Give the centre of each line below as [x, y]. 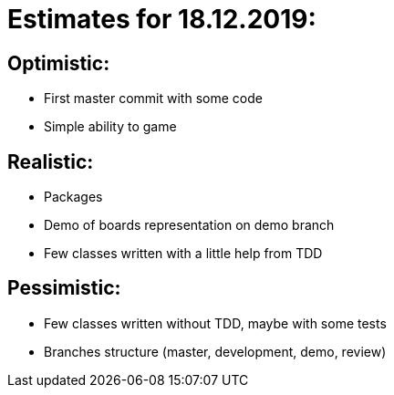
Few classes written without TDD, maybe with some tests [215, 323]
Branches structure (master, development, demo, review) [215, 351]
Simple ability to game [110, 127]
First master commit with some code [153, 99]
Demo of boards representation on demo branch [189, 225]
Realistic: [51, 161]
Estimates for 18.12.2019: [162, 19]
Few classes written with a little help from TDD [183, 254]
